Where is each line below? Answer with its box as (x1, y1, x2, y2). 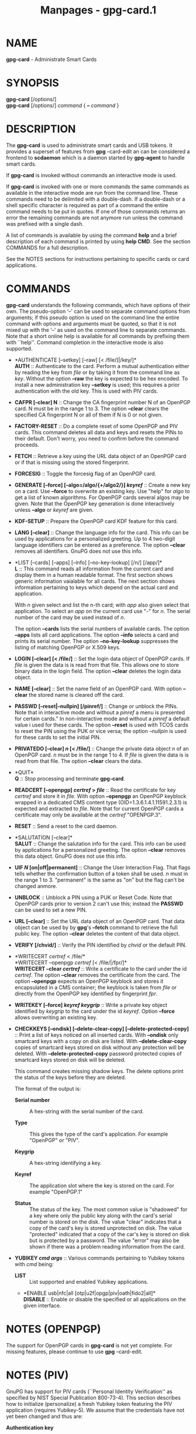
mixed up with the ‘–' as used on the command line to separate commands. (6, 326, 187, 333)
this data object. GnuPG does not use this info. (14, 852, 127, 859)
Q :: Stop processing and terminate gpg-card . (14, 775, 125, 782)
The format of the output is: (14, 1085, 81, 1092)
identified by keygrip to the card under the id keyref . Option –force (14, 1007, 175, 1015)
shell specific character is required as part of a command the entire (6, 201, 169, 208)
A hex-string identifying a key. (29, 1159, 102, 1166)
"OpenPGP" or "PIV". (29, 1136, 80, 1144)
